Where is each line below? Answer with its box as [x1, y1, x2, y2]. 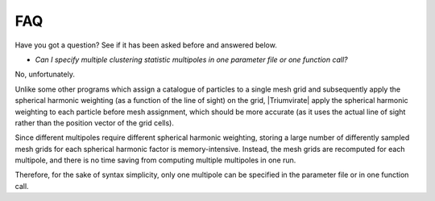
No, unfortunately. [14, 69, 76, 80]
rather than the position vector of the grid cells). [14, 117, 175, 128]
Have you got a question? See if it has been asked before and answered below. [14, 40, 277, 50]
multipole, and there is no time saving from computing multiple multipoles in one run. [14, 155, 296, 165]
